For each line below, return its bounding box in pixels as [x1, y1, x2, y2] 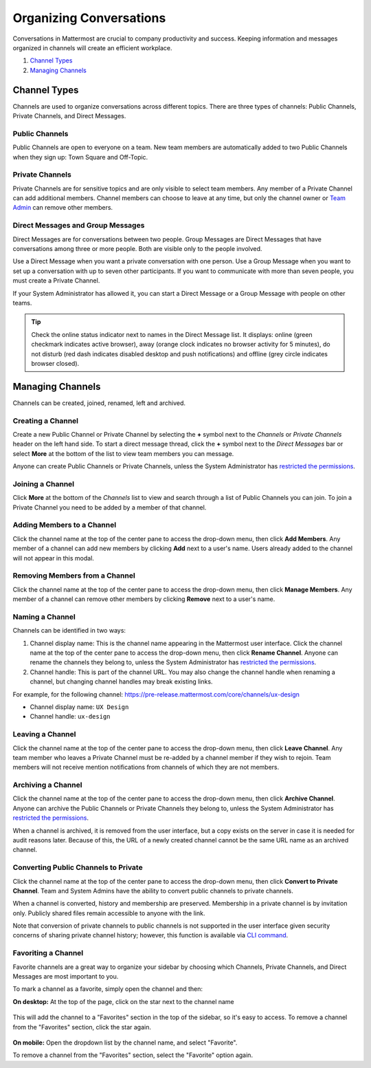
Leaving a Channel [12, 730, 76, 739]
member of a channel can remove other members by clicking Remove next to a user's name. [12, 595, 276, 603]
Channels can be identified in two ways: [12, 626, 126, 635]
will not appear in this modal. [12, 554, 94, 562]
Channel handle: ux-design [30, 712, 111, 721]
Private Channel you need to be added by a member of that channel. [12, 503, 207, 512]
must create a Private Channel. [12, 276, 100, 285]
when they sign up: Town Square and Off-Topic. [12, 153, 148, 161]
